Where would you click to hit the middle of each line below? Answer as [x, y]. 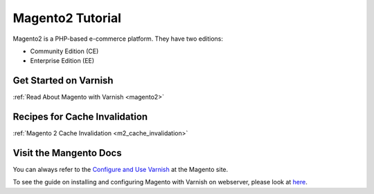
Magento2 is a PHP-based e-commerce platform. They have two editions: [118, 39]
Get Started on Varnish [63, 80]
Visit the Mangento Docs [67, 153]
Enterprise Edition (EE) [62, 61]
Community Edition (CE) [64, 51]
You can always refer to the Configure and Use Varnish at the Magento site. [121, 170]
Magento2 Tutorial [67, 18]
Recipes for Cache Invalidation [80, 117]
